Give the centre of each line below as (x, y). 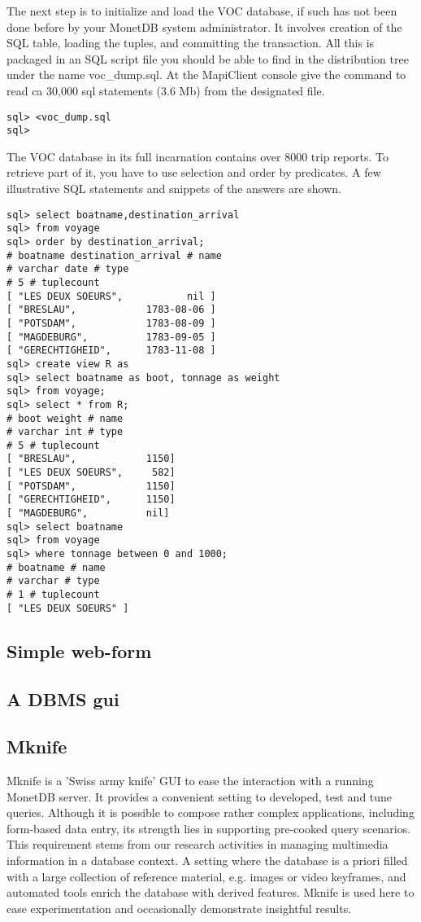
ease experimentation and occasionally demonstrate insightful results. (179, 908)
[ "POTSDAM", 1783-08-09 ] (111, 323)
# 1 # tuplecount (53, 595)
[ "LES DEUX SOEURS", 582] (91, 473)
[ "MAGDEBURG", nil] (88, 514)
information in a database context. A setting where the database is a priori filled (207, 861)
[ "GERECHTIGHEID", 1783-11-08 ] (111, 351)
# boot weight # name (65, 418)
